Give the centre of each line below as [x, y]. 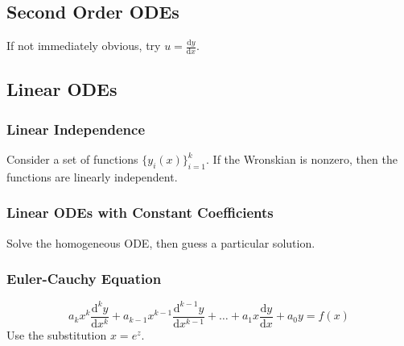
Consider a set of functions [72, 159]
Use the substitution [57, 335]
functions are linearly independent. [92, 176]
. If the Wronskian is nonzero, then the [302, 159]
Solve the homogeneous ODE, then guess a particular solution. [161, 242]
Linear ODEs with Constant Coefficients [140, 213]
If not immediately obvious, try [84, 46]
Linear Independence [76, 129]
